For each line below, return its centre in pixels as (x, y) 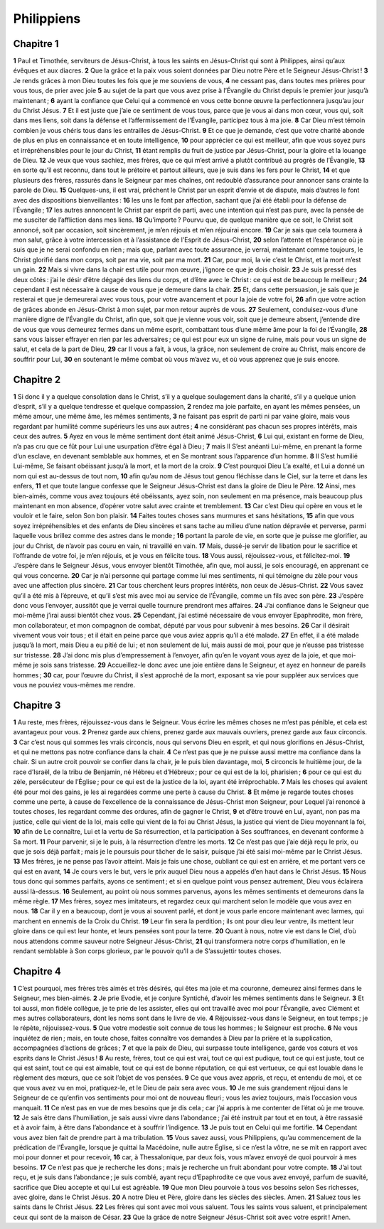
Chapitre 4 (37, 971)
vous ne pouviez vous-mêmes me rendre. (74, 685)
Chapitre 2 (37, 379)
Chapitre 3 (37, 705)
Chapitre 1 (36, 44)
